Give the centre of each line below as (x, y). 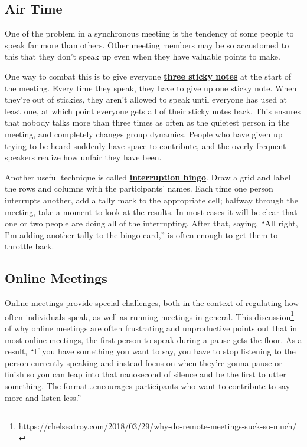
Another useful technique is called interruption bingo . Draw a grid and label (148, 177)
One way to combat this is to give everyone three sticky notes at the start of (148, 76)
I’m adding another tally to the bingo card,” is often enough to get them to (141, 234)
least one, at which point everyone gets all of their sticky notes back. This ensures (153, 111)
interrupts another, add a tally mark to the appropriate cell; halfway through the (152, 200)
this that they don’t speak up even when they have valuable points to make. (143, 56)
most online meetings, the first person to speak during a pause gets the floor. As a (153, 339)
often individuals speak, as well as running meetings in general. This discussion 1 (150, 315)
